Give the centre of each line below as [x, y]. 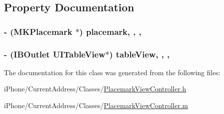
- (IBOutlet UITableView [55, 54]
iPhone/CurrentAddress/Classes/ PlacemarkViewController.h [95, 89]
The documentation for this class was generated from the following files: [112, 72]
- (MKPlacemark [38, 31]
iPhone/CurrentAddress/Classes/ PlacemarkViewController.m [96, 105]
